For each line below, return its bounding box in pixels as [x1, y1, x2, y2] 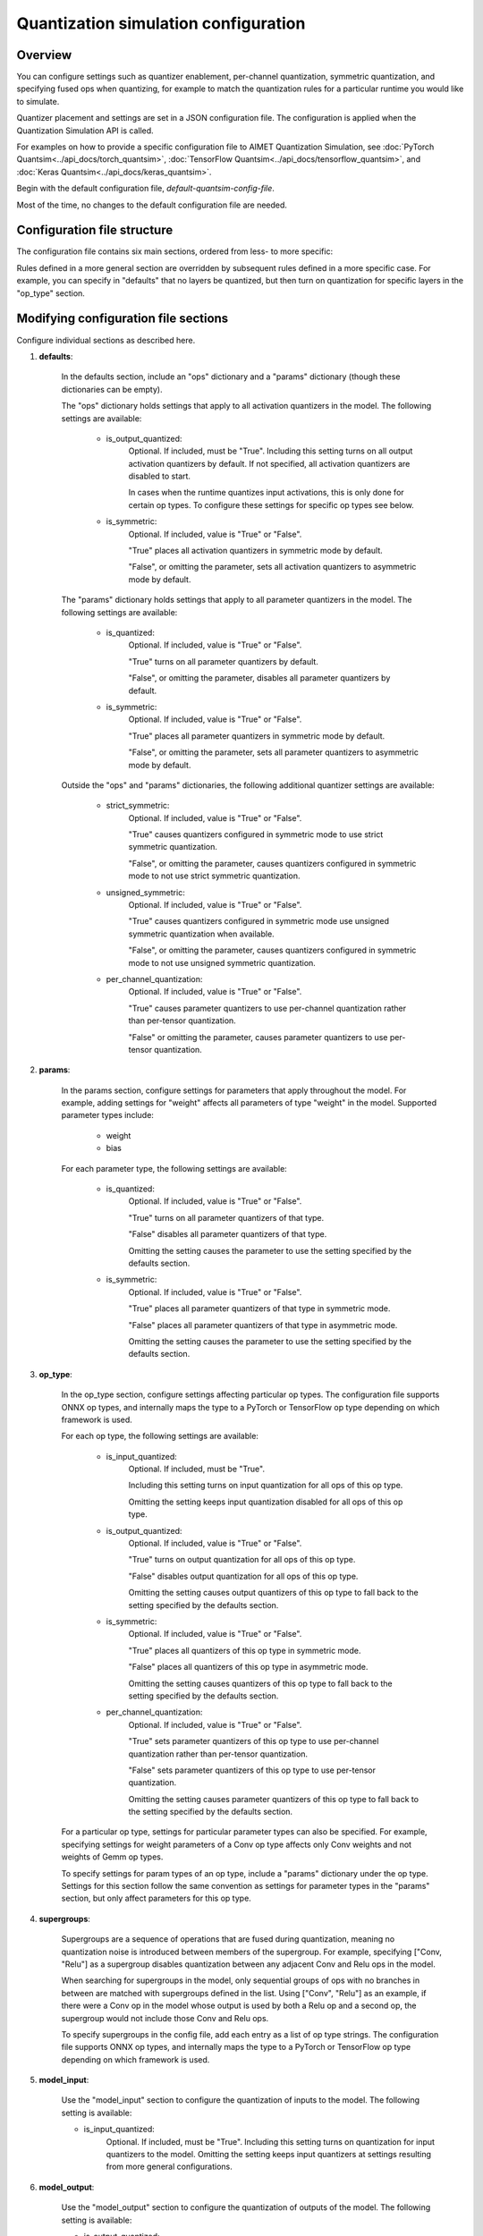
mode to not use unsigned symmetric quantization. [128, 957, 317, 968]
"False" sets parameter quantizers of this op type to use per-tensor [128, 1765, 376, 1775]
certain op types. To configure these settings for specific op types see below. [128, 499, 415, 510]
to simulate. [16, 96, 60, 106]
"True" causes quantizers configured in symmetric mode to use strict [128, 829, 384, 840]
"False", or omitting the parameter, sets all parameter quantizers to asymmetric [128, 747, 419, 758]
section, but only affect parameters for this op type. [61, 1893, 252, 1904]
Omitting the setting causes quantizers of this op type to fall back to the [128, 1678, 393, 1689]
